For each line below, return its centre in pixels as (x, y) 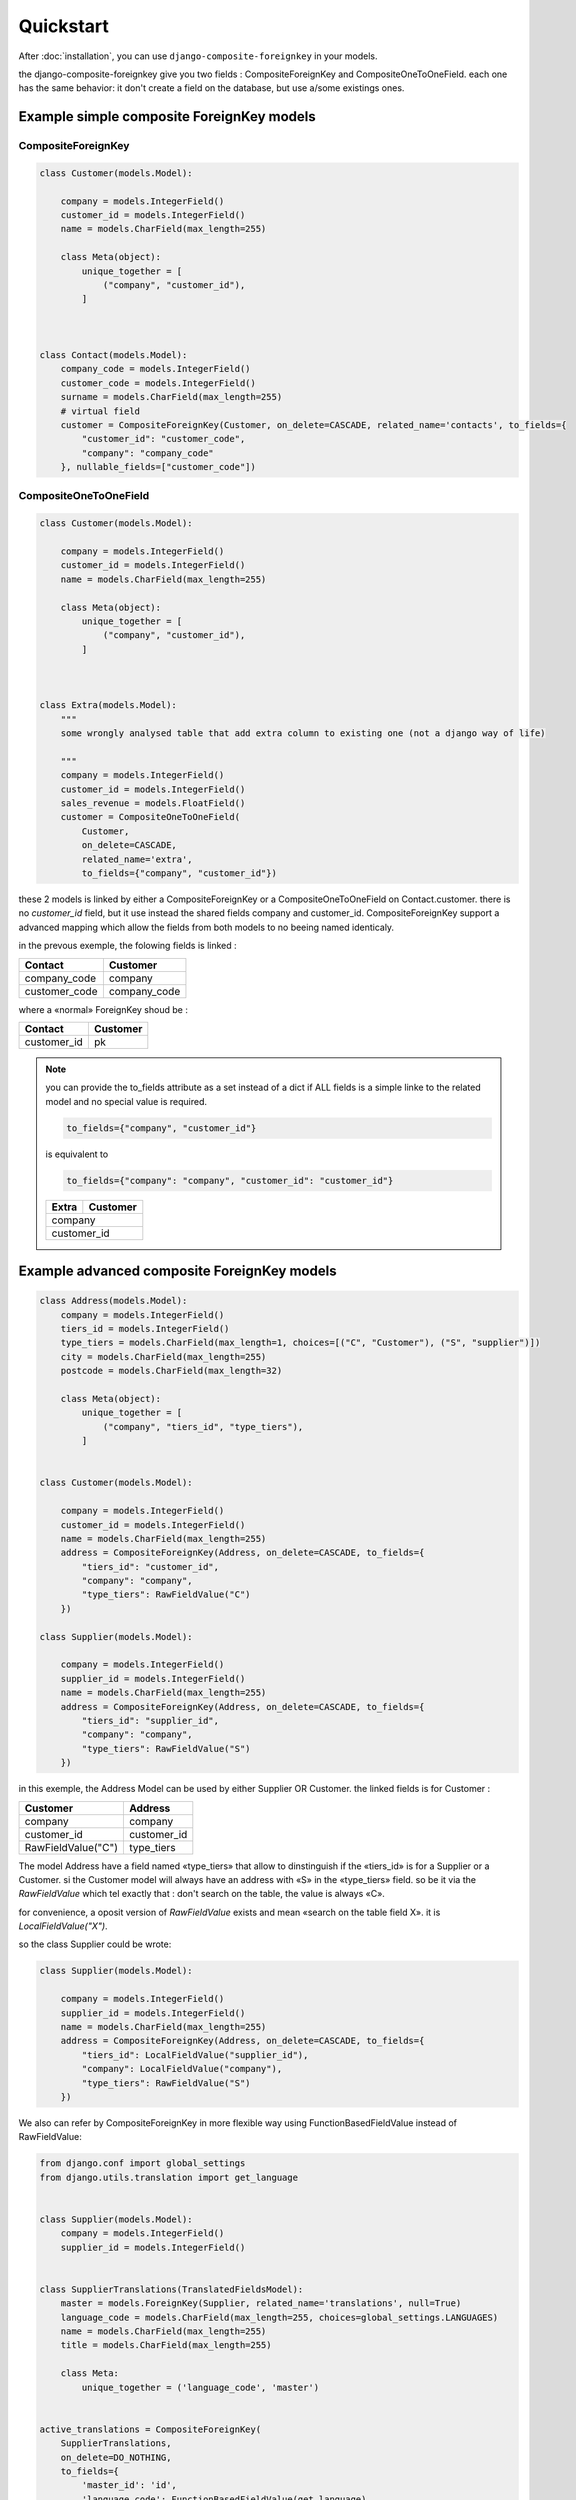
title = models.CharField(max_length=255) (166, 2345)
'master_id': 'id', (129, 2485)
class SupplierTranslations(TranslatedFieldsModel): (171, 2289)
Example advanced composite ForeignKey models (177, 1271)
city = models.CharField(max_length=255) (163, 1356)
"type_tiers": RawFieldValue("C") (166, 1594)
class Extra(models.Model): (108, 705)
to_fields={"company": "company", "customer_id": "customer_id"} (230, 1180)
